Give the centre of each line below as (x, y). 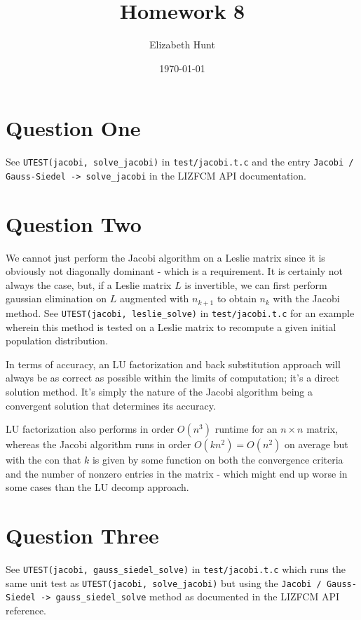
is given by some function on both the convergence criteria (218, 460)
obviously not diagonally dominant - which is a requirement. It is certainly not (175, 271)
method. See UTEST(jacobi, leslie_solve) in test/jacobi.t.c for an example (180, 312)
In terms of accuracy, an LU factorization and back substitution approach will (173, 364)
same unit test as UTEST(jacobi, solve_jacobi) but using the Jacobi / (164, 582)
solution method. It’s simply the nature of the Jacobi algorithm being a (159, 391)
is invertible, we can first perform (256, 284)
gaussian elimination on (56, 298)
